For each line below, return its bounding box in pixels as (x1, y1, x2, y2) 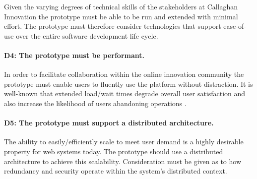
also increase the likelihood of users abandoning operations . (4, 98, 187, 108)
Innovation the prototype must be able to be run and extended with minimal (4, 11, 238, 21)
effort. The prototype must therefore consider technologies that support (4, 21, 221, 31)
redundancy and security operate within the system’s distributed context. (4, 166, 227, 176)
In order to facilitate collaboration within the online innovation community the (4, 69, 244, 79)
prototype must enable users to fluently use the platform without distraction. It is (4, 78, 253, 89)
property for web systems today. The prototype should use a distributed (4, 146, 223, 156)
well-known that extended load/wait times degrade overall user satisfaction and (4, 88, 246, 99)
